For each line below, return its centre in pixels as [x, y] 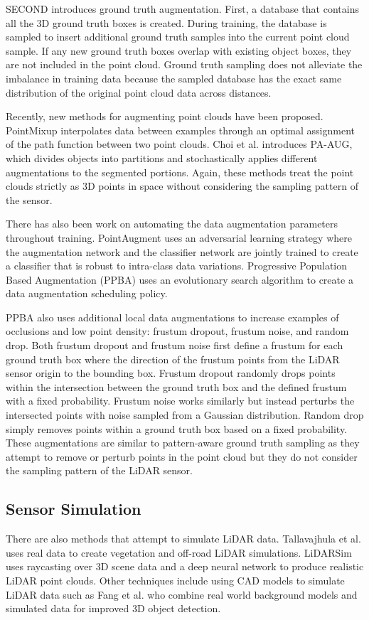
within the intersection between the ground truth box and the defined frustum [176, 386]
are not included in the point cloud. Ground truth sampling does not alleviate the [184, 64]
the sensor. [29, 199]
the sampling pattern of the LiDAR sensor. [100, 470]
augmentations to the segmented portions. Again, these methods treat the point [180, 172]
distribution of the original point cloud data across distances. [139, 92]
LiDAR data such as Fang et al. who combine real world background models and [182, 594]
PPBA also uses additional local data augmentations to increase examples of [172, 317]
